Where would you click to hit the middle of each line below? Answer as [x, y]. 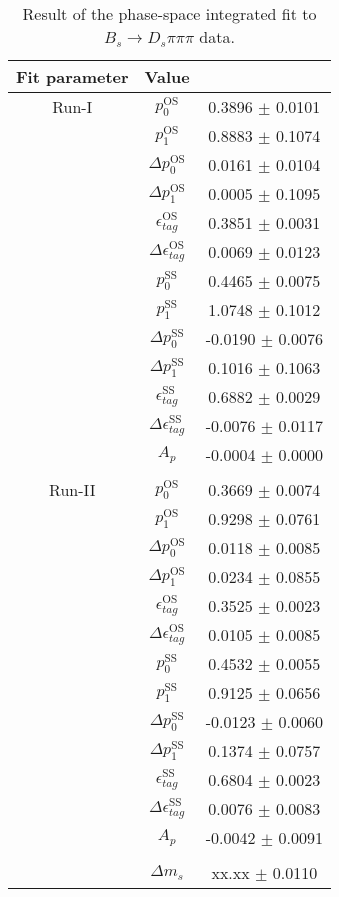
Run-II [72, 489]
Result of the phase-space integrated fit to [169, 13]
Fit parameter [72, 76]
